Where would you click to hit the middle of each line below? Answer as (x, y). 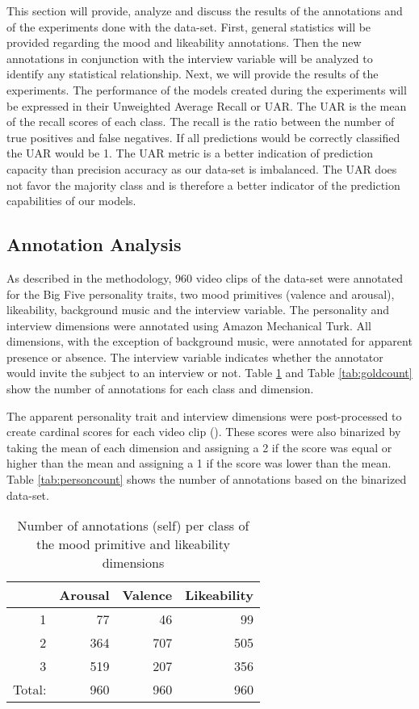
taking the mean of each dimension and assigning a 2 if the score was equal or (199, 447)
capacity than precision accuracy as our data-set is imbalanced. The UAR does (202, 168)
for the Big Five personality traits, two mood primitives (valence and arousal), (201, 294)
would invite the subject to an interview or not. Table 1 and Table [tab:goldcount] (209, 373)
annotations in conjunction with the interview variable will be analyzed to (190, 58)
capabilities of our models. (71, 201)
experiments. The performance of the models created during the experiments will (207, 89)
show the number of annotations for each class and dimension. (160, 389)
